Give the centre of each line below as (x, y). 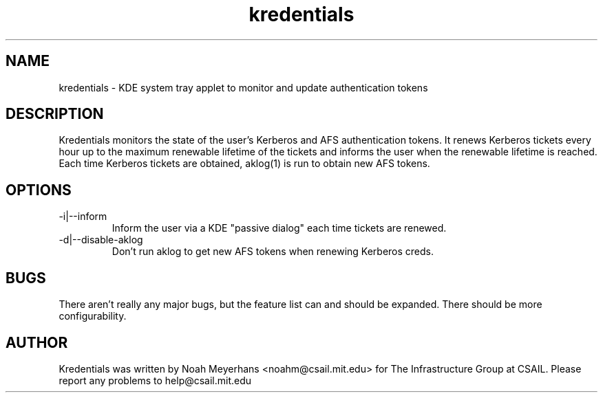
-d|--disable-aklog (101, 240)
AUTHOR (37, 342)
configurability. (93, 316)
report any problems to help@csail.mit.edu (155, 380)
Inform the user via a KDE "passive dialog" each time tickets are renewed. (279, 228)
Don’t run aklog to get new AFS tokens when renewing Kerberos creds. (273, 252)
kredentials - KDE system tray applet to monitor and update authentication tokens (243, 87)
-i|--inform (83, 217)
